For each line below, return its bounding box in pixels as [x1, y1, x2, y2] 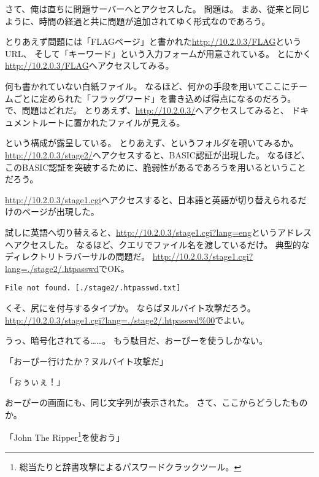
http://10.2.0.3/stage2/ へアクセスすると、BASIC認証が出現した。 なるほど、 [5, 148, 310, 161]
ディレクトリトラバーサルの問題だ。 [5, 250, 150, 263]
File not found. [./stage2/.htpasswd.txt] [5, 284, 181, 293]
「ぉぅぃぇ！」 [5, 375, 65, 388]
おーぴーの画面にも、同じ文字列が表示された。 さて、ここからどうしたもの [5, 395, 308, 408]
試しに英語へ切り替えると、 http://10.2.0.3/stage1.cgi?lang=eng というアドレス [5, 225, 312, 238]
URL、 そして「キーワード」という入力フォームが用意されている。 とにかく [5, 47, 312, 60]
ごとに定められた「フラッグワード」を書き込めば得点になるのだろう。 [13, 91, 296, 104]
